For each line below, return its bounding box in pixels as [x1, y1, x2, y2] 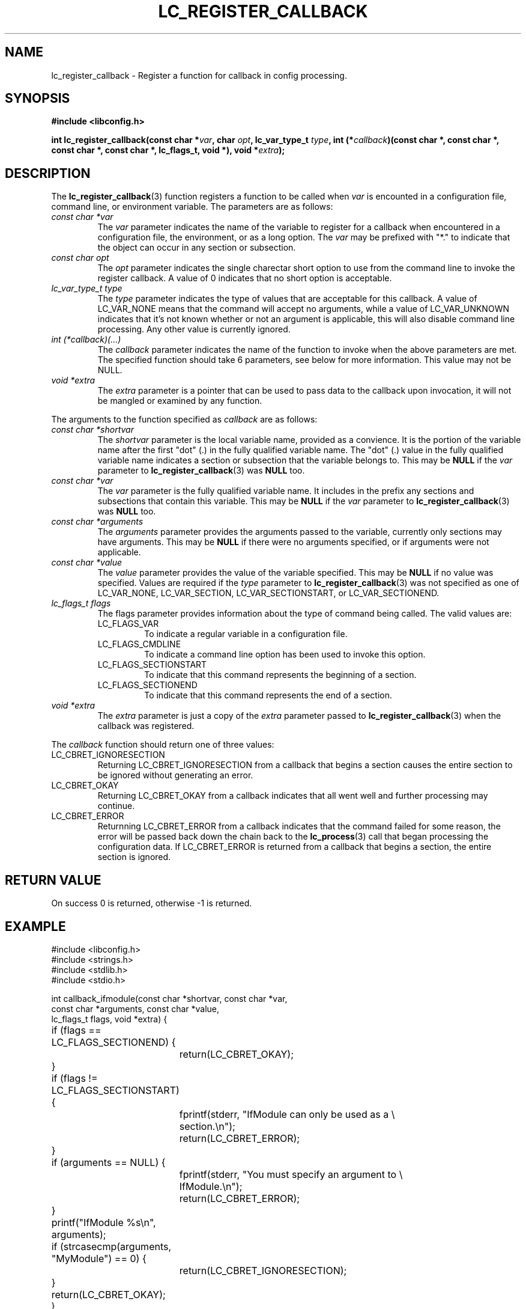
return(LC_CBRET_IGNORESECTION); [179, 1264, 347, 1277]
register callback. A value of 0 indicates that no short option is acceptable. [97, 273, 392, 284]
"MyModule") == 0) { [51, 1252, 147, 1265]
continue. [97, 801, 135, 811]
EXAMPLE [5, 918, 66, 934]
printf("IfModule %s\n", [51, 1216, 156, 1228]
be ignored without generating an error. [97, 770, 253, 781]
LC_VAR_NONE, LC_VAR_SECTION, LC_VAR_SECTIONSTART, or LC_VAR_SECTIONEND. [97, 588, 440, 599]
